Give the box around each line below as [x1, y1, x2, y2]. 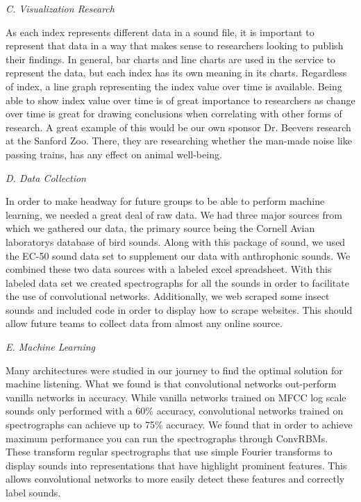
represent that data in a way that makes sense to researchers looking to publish [6, 38, 344, 53]
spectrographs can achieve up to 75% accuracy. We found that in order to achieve [6, 417, 353, 432]
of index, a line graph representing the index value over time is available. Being [6, 78, 342, 93]
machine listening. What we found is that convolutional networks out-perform [6, 376, 337, 391]
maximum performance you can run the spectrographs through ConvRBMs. [6, 430, 328, 445]
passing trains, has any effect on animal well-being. [6, 147, 222, 161]
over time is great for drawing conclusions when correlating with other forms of [6, 106, 342, 121]
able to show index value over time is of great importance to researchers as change [6, 92, 355, 107]
